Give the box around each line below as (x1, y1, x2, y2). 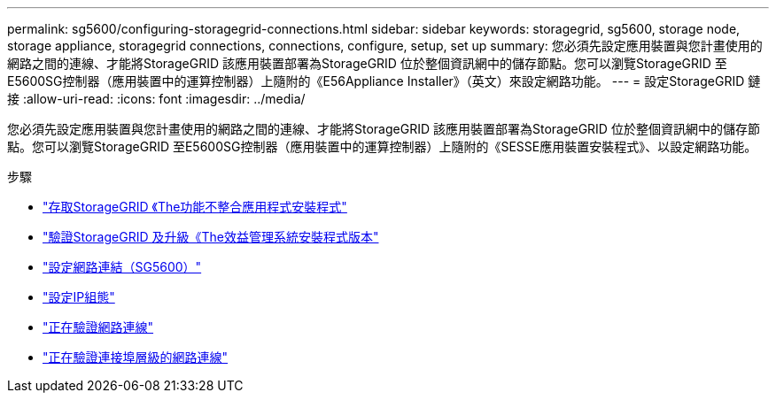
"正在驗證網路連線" (43, 319, 154, 335)
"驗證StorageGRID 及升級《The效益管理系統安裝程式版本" (43, 229, 379, 244)
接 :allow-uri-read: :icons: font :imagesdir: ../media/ (7, 91, 306, 106)
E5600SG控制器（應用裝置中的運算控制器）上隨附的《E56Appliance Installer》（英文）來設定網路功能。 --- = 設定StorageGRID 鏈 (7, 73, 761, 88)
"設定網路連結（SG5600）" (43, 259, 202, 274)
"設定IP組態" (43, 289, 115, 304)
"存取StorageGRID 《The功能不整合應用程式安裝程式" (43, 199, 347, 214)
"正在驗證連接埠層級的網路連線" (43, 350, 229, 365)
